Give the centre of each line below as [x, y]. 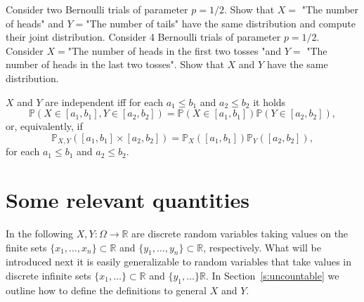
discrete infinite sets [48, 275]
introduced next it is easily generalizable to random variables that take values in [179, 262]
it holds [269, 101]
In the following [40, 233]
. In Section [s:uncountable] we [272, 275]
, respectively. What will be [262, 247]
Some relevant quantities [128, 199]
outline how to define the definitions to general [106, 290]
